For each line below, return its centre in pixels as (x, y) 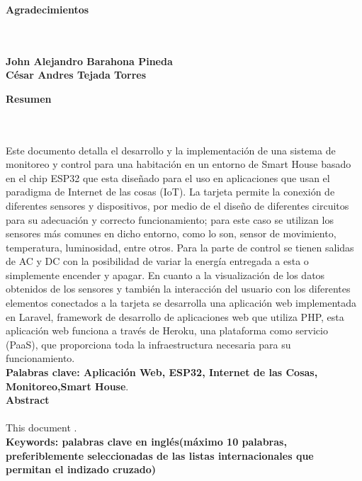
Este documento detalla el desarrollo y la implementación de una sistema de (171, 150)
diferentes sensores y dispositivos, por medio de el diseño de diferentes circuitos (177, 205)
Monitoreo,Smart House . (67, 386)
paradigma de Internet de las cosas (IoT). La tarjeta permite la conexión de (170, 192)
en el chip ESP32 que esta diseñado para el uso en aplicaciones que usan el (168, 177)
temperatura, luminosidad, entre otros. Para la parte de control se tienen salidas (180, 247)
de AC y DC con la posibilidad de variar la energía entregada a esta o (157, 261)
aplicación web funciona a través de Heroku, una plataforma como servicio (167, 330)
